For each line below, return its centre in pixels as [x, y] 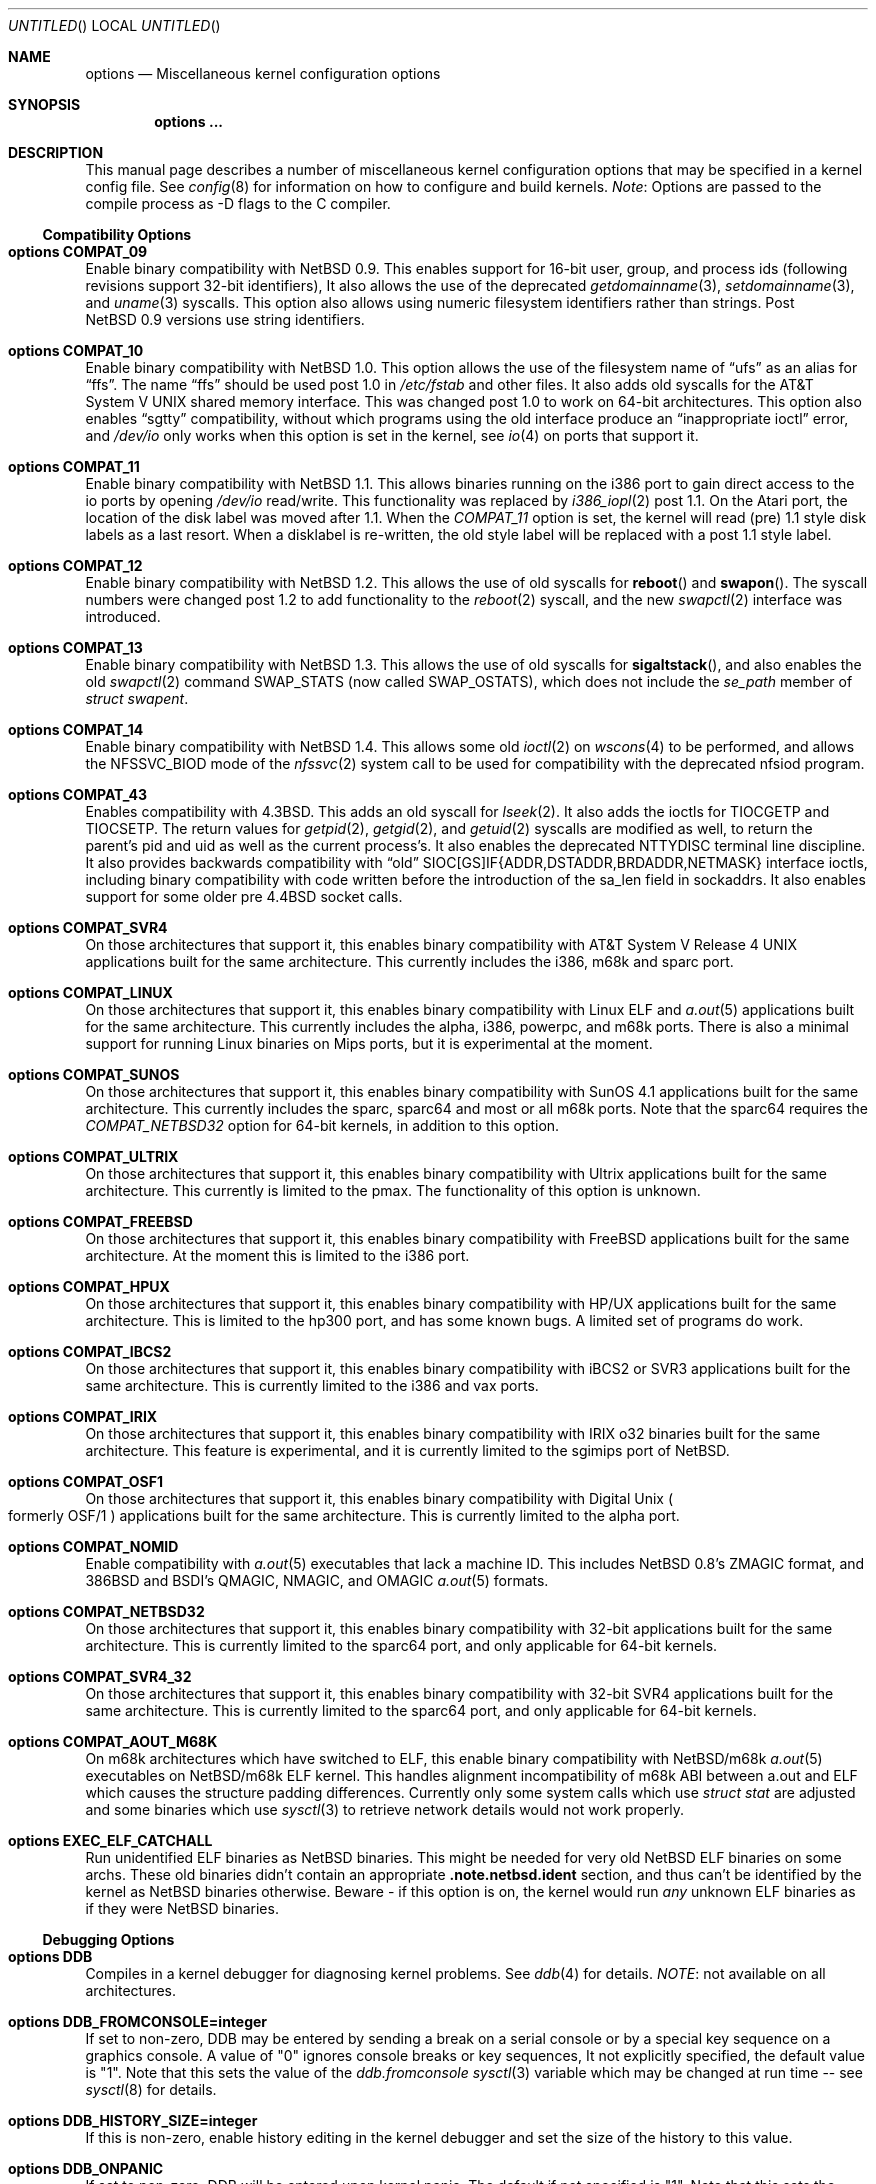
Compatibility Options [117, 234]
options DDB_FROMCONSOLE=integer [138, 2021]
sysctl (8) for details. [151, 2089]
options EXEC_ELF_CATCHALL [110, 1840]
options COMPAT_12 [75, 565]
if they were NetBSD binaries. [182, 1908]
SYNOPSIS [44, 104]
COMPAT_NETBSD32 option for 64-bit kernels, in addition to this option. [322, 1125]
